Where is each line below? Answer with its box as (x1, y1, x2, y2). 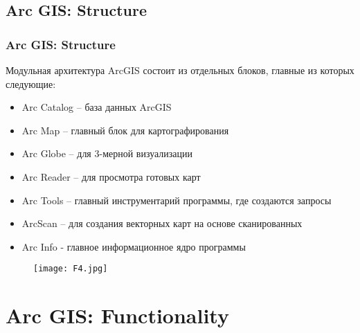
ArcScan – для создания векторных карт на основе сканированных (21, 216, 303, 231)
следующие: (6, 76, 56, 91)
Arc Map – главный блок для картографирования (21, 123, 229, 137)
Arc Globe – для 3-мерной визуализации (21, 146, 193, 161)
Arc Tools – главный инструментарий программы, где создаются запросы (21, 192, 332, 207)
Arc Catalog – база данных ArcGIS (21, 100, 172, 114)
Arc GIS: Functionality (6, 301, 229, 330)
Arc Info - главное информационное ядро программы (21, 239, 246, 253)
